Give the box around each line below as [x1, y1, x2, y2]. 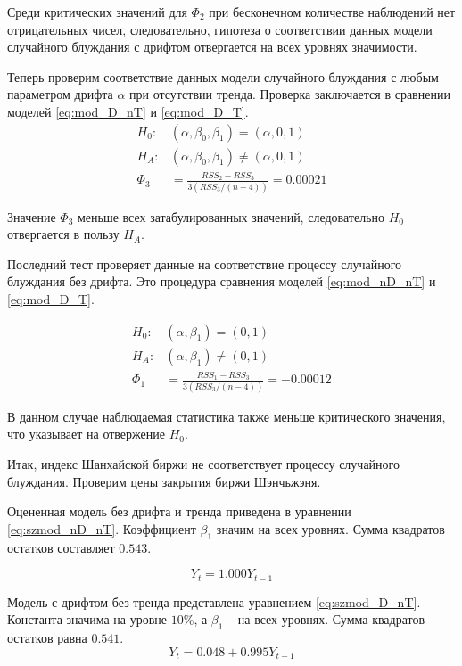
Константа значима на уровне [7, 610, 168, 629]
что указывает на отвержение [7, 424, 165, 443]
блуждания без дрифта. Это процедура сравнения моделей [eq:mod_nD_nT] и [7, 272, 436, 291]
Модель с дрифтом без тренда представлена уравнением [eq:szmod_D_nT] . [7, 592, 421, 611]
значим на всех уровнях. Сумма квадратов [216, 519, 445, 538]
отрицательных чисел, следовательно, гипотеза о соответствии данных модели [7, 20, 433, 38]
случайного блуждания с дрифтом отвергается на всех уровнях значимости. [7, 37, 417, 56]
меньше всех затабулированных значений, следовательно [77, 207, 385, 226]
